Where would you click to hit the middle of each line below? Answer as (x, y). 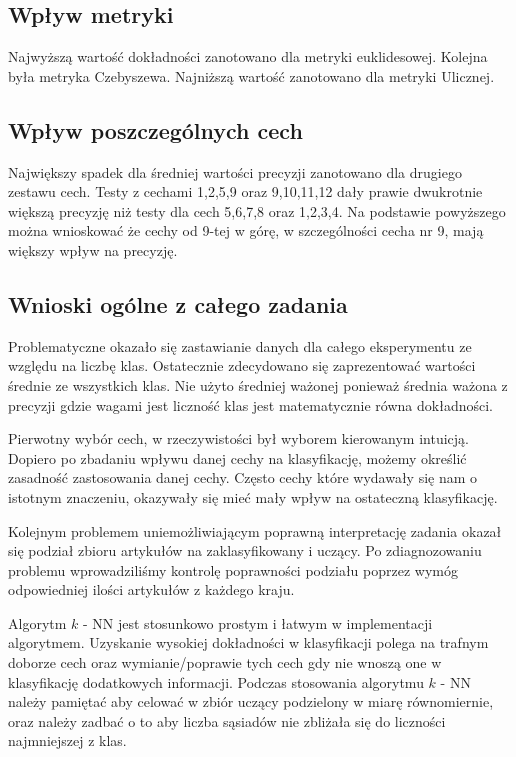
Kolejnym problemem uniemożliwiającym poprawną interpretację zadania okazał (255, 530)
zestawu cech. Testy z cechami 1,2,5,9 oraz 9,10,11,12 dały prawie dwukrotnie (245, 191)
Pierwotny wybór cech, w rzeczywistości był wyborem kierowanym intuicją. (238, 438)
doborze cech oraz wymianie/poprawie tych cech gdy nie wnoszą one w (225, 662)
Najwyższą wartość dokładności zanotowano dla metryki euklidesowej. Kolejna (248, 56)
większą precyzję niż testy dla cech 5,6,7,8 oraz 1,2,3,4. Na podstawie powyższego (257, 210)
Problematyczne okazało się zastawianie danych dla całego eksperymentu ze (240, 345)
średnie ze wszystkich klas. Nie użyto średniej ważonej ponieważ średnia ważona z (258, 384)
